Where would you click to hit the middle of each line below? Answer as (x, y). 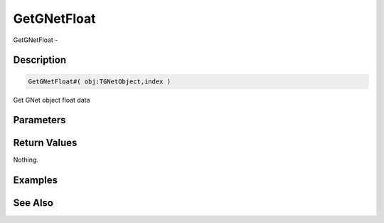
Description (40, 60)
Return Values (45, 143)
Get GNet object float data (52, 100)
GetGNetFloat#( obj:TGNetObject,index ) (99, 81)
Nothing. (26, 160)
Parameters (39, 120)
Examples (36, 181)
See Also (33, 203)
